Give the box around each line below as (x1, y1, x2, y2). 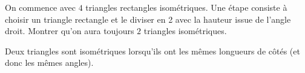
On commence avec (5, 1, 76, 13)
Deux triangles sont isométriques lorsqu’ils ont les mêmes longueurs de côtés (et (5, 44, 300, 57)
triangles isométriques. (143, 25, 227, 37)
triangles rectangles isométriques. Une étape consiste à (85, 1, 287, 13)
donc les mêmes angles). (5, 56, 94, 69)
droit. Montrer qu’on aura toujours (5, 25, 134, 37)
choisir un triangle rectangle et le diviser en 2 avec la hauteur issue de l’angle (5, 13, 291, 25)
